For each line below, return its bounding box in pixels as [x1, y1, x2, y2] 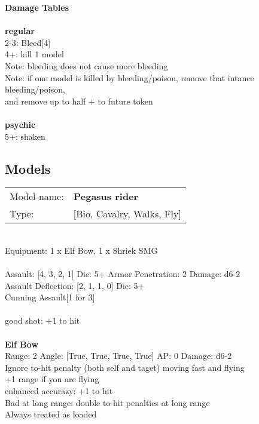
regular [5, 24, 35, 37]
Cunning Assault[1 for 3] [5, 291, 95, 303]
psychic [5, 118, 36, 130]
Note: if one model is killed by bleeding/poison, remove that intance [5, 71, 254, 84]
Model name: [10, 189, 64, 204]
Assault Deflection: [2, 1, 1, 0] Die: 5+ [5, 279, 145, 291]
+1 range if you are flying [5, 373, 99, 385]
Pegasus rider [73, 189, 139, 204]
